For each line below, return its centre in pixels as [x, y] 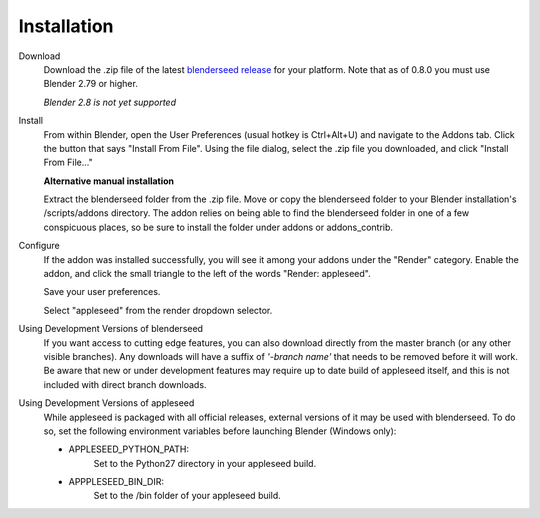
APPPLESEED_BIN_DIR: [116, 482]
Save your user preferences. [102, 292]
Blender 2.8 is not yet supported [110, 102]
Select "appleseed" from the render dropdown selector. [158, 310]
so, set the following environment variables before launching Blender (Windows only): [220, 431]
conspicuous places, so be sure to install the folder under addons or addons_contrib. [218, 227]
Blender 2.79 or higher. [91, 84]
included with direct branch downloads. [125, 384]
